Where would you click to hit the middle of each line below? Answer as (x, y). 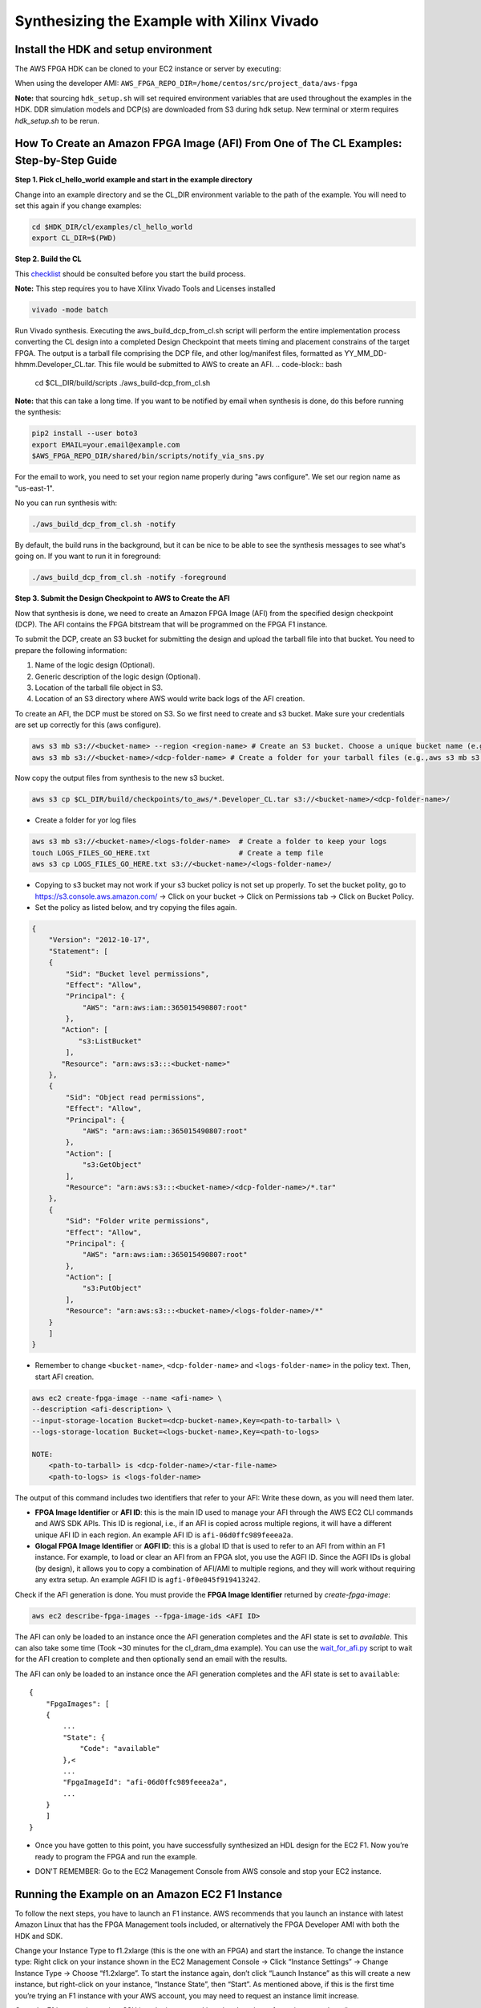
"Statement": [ (78, 951)
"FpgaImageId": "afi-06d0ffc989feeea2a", (146, 1782)
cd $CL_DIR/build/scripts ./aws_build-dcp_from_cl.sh (123, 382)
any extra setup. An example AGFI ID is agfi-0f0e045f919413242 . (148, 1580)
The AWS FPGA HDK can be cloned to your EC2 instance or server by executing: (148, 69)
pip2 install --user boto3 (85, 433)
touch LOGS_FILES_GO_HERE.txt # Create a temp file (178, 853)
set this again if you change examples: (78, 206)
